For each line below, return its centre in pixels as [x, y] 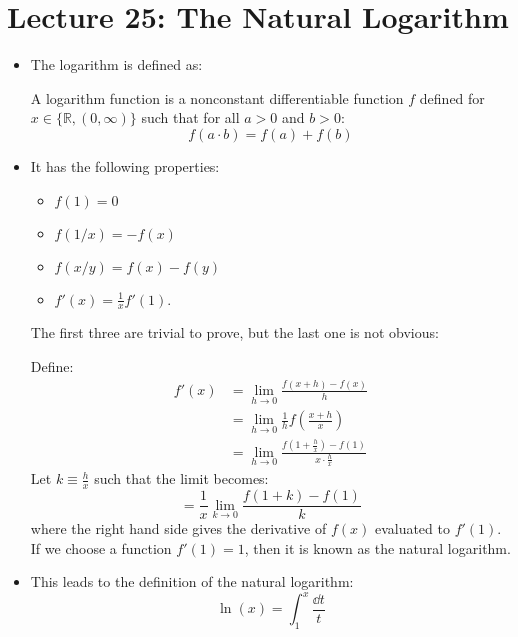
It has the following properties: [125, 165]
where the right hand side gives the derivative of [178, 528]
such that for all [190, 117]
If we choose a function [101, 547]
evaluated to [412, 528]
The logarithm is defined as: [116, 64]
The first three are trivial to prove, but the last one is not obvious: [234, 332]
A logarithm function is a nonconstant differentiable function [217, 97]
